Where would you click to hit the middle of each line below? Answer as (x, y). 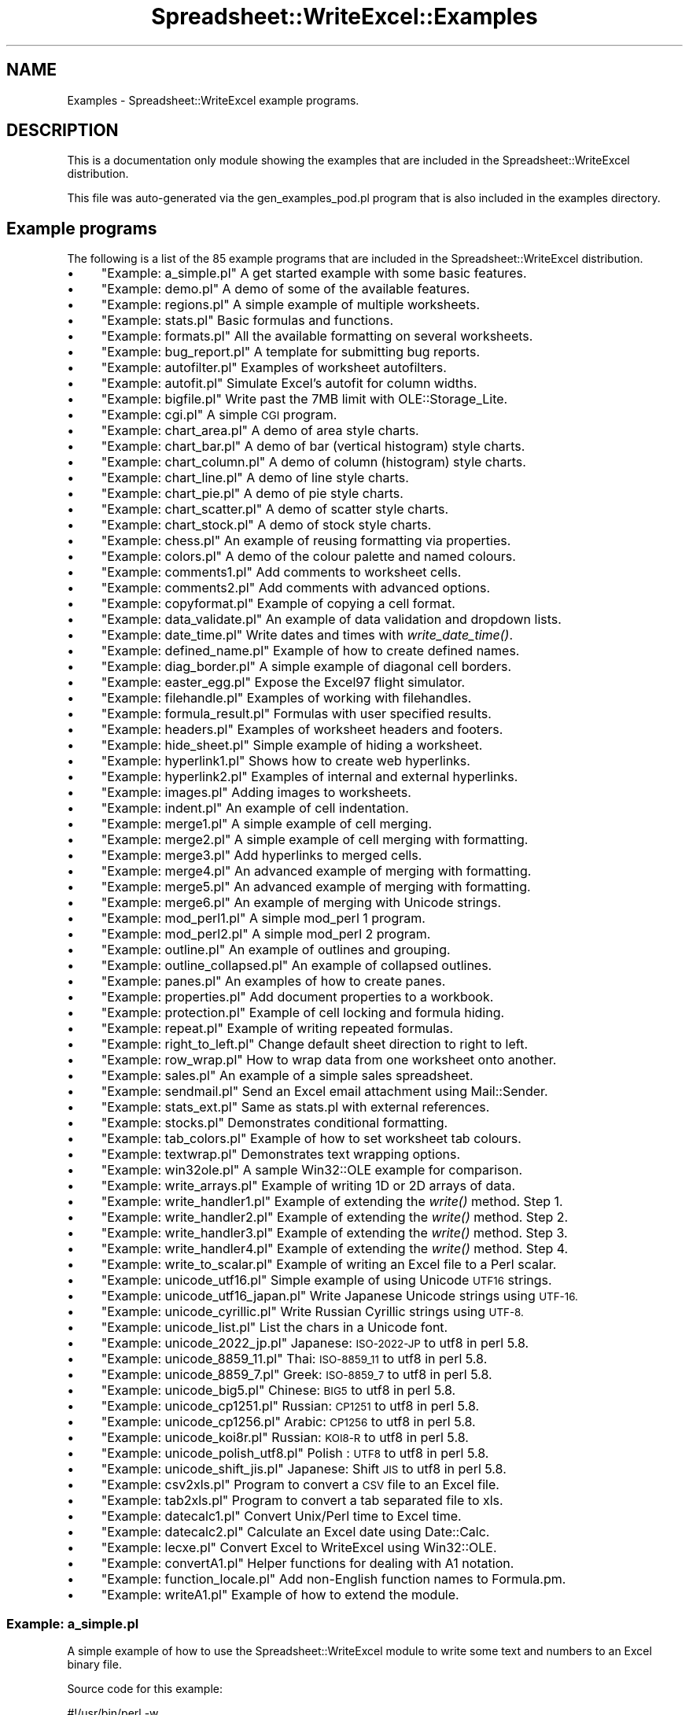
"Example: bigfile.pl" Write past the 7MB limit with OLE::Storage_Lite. (304, 399)
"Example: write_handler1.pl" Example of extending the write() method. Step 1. (332, 1202)
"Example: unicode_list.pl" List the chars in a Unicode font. (274, 1328)
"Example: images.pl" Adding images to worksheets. (256, 793)
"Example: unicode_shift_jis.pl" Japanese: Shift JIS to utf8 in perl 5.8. (304, 1469)
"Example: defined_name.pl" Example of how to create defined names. (310, 651)
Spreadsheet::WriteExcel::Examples (344, 17)
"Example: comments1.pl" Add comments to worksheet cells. (281, 572)
